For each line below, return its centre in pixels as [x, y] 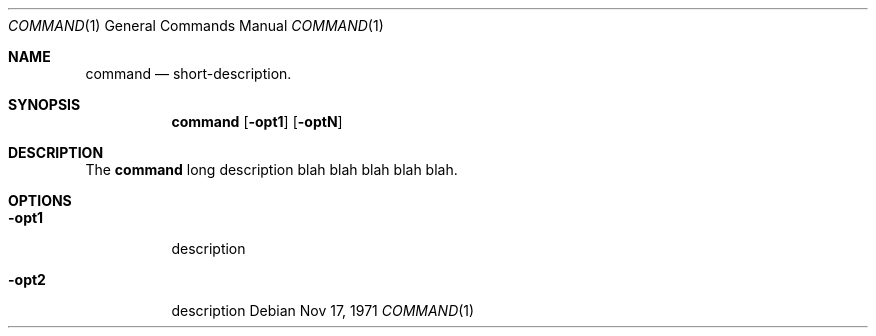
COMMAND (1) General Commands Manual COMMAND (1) [196, 25]
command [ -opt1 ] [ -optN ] [257, 121]
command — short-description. [188, 73]
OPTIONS [40, 200]
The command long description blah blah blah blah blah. [271, 169]
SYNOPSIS [44, 104]
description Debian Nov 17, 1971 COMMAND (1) [323, 310]
